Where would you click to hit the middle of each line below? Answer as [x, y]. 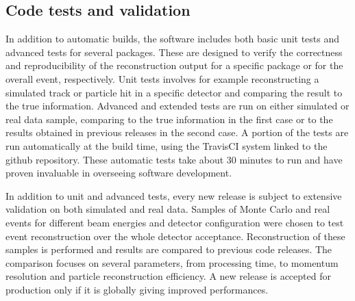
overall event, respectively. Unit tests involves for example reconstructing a [162, 78]
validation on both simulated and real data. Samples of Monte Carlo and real [168, 209]
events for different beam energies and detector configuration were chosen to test [175, 222]
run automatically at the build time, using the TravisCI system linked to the [167, 145]
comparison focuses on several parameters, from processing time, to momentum [172, 262]
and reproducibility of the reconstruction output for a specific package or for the [174, 65]
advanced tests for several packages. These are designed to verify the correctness [174, 52]
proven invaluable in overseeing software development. [119, 173]
